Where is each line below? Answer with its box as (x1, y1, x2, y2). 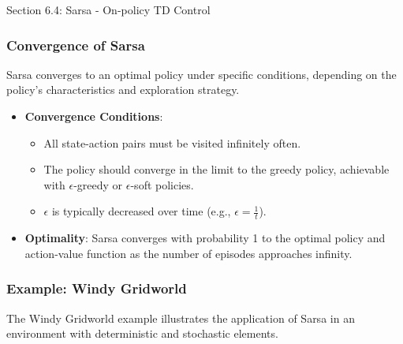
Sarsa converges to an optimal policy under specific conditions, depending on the (6, 65, 397, 82)
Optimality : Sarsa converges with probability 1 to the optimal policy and (24, 230, 386, 246)
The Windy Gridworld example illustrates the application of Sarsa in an (6, 309, 355, 326)
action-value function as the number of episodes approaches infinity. (24, 245, 353, 261)
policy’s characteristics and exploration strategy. (6, 81, 240, 98)
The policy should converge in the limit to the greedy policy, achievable (43, 161, 390, 178)
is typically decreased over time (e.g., (51, 203, 231, 219)
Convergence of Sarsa (6, 35, 145, 54)
